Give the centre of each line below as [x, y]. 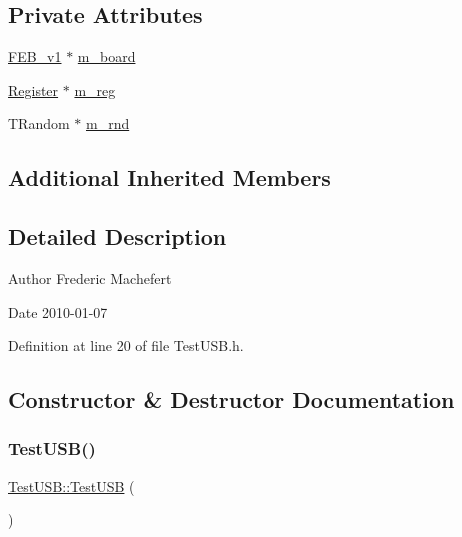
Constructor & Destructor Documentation [231, 399]
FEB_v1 [35, 56]
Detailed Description [117, 236]
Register [33, 89]
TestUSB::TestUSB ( [71, 485]
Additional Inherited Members [169, 177]
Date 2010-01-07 [58, 311]
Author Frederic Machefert [90, 277]
